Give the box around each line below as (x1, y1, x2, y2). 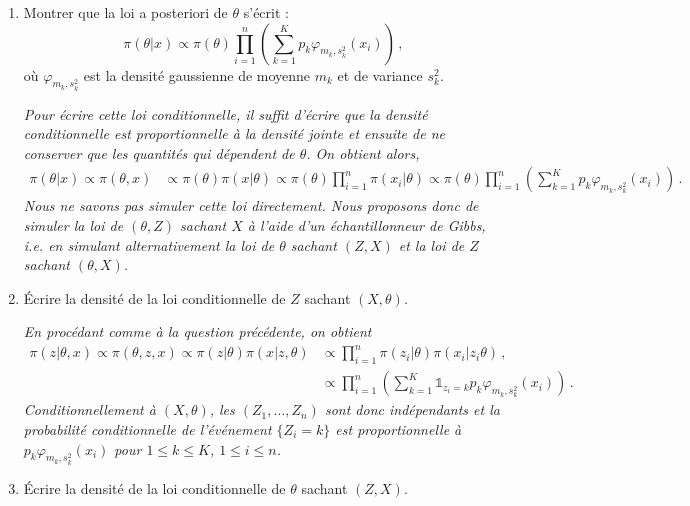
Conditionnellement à (23, 399, 156, 420)
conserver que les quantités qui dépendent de (23, 142, 295, 163)
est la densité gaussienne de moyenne (83, 64, 311, 85)
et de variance (337, 64, 423, 85)
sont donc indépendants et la (324, 399, 500, 420)
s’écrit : (243, 2, 289, 22)
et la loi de (398, 234, 465, 255)
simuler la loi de (23, 215, 124, 235)
